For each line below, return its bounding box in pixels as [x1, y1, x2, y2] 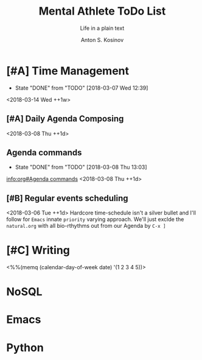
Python [6, 341, 44, 355]
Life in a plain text [80, 24, 125, 32]
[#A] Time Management [6, 64, 130, 77]
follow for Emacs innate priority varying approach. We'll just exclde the [6, 216, 184, 223]
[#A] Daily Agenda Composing [6, 114, 124, 124]
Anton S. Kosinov [80, 36, 124, 43]
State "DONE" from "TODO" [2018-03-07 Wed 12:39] [15, 84, 148, 91]
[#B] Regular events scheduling [6, 193, 129, 203]
